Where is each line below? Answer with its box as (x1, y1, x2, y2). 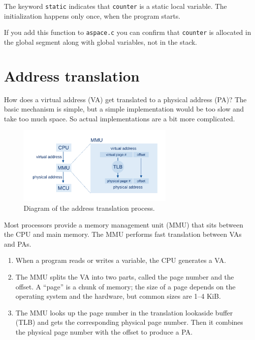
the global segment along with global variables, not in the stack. (4, 36, 197, 47)
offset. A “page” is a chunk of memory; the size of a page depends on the (15, 281, 236, 291)
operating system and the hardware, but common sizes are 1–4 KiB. (15, 291, 221, 301)
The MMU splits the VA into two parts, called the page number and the (15, 271, 234, 282)
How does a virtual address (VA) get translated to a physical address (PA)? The (4, 94, 247, 104)
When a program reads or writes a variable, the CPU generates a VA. (15, 255, 226, 265)
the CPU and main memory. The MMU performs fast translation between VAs (4, 229, 242, 239)
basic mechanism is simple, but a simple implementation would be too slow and (4, 104, 244, 114)
